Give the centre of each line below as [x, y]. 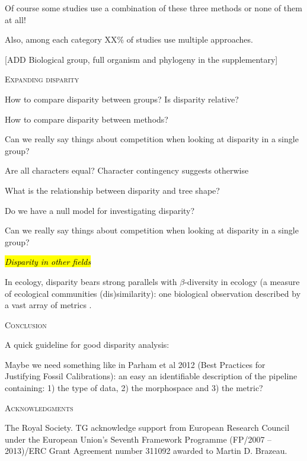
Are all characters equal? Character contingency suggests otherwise [127, 170]
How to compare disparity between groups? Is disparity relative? [122, 99]
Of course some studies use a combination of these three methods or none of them [153, 8]
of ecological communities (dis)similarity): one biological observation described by [153, 293]
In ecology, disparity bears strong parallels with [91, 281]
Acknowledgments [39, 407]
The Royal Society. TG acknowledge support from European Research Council [147, 428]
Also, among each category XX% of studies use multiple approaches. [129, 39]
